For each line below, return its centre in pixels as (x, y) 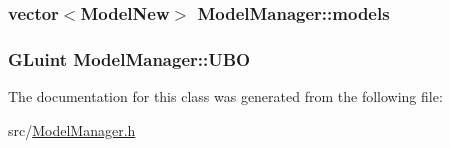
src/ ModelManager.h (72, 129)
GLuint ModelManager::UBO (129, 58)
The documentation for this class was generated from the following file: (225, 96)
